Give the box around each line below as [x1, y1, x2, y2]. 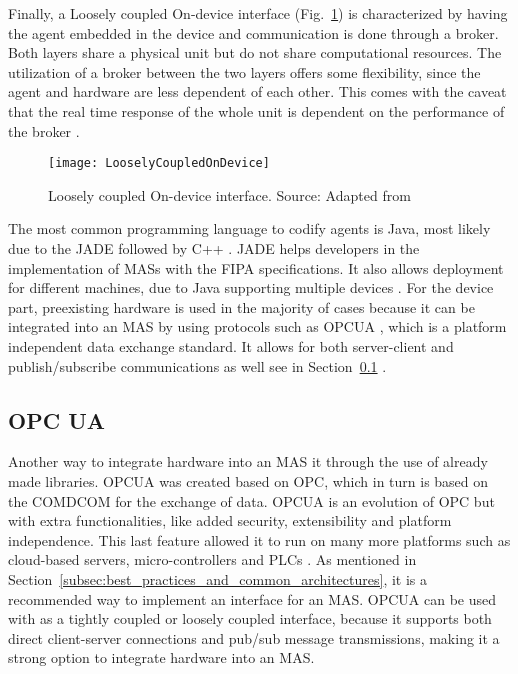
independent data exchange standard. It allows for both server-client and [8, 335, 454, 356]
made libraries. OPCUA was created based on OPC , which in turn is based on [8, 470, 489, 491]
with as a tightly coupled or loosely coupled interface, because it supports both [8, 608, 492, 629]
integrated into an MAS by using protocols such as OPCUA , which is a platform [8, 316, 507, 337]
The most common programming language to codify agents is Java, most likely [8, 218, 491, 239]
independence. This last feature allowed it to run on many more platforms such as [8, 529, 511, 550]
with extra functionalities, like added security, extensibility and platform [8, 510, 452, 531]
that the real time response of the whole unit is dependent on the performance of [8, 100, 505, 121]
